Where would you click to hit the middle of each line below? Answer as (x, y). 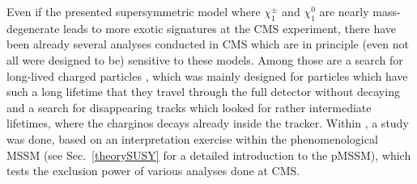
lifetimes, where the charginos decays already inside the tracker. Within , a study (208, 123)
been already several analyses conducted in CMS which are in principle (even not (208, 44)
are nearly (344, 11)
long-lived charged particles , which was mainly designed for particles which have (207, 75)
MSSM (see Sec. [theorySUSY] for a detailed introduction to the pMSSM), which (209, 155)
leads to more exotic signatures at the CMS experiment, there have (230, 28)
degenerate (33, 28)
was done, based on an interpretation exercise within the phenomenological (192, 138)
